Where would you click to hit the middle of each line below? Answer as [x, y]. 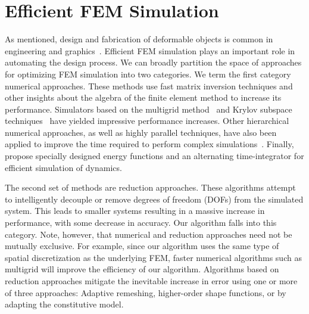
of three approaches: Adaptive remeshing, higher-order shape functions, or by [146, 292]
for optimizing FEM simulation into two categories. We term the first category [148, 74]
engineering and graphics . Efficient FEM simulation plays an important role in [150, 50]
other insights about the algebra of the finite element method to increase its [143, 97]
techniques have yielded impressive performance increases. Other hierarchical [147, 121]
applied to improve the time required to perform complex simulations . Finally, [149, 144]
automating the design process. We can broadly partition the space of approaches [153, 62]
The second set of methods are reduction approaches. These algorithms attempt [150, 187]
